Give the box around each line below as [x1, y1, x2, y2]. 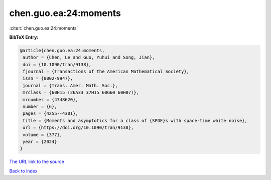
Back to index [9, 168, 38, 174]
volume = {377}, [23, 132, 63, 137]
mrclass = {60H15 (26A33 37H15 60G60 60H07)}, [23, 90, 139, 95]
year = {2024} [23, 139, 57, 144]
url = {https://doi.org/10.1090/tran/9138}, [23, 125, 134, 130]
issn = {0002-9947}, [23, 76, 73, 81]
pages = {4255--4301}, [23, 111, 79, 116]
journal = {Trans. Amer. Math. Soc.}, [23, 83, 118, 88]
